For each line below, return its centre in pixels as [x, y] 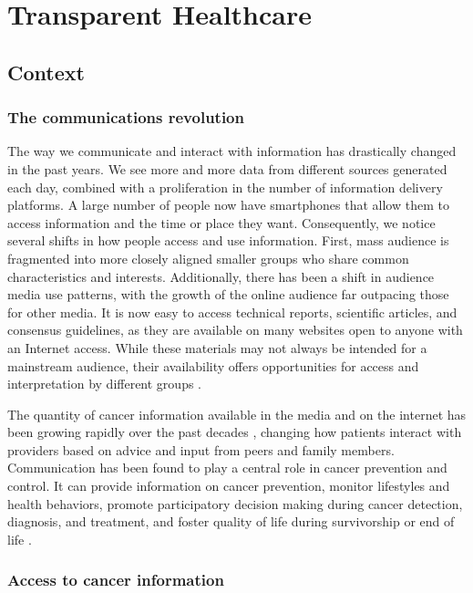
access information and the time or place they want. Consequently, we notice [221, 222]
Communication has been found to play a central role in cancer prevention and [227, 468]
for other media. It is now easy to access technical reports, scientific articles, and [232, 312]
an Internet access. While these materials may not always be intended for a [217, 347]
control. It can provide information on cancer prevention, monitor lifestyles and [229, 486]
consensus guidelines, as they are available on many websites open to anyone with [235, 330]
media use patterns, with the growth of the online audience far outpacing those [228, 294]
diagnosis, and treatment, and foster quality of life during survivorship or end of [231, 521]
